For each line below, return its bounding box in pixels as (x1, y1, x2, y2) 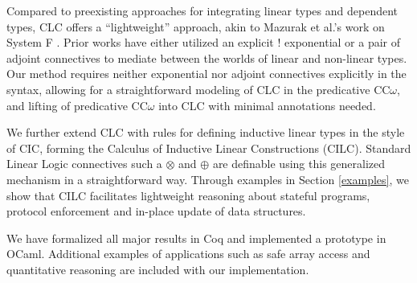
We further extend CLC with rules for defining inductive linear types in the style (6, 124, 405, 141)
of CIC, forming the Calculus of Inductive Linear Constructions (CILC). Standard (6, 139, 411, 156)
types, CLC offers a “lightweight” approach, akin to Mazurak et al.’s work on (6, 18, 385, 35)
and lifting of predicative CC (6, 96, 148, 113)
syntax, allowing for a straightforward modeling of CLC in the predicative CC (6, 80, 390, 97)
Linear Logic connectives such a (6, 155, 162, 172)
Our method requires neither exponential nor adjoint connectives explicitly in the (6, 65, 407, 82)
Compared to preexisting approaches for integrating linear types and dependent (6, 2, 399, 18)
